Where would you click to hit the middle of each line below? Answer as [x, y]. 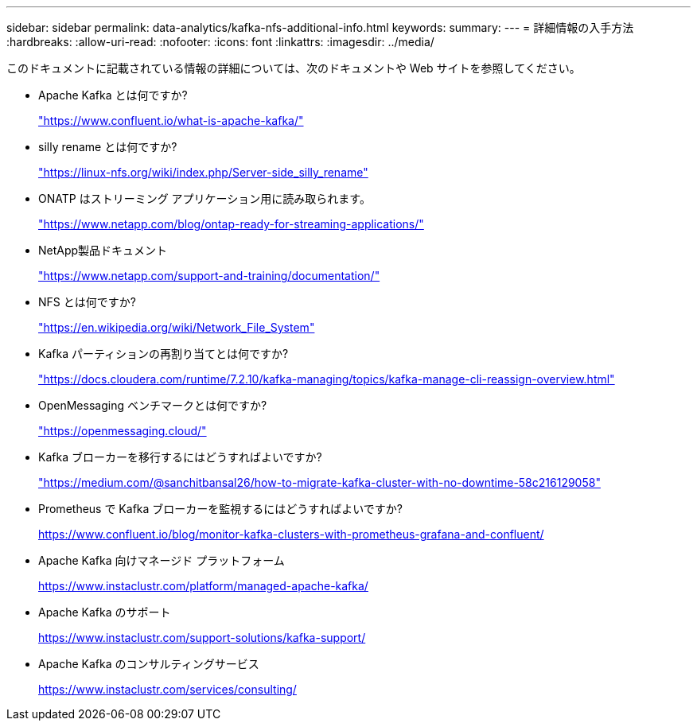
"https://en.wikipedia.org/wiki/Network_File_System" [177, 327]
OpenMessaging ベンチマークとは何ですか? [153, 405]
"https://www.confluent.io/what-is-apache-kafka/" [171, 121]
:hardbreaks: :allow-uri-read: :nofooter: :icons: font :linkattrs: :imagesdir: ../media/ [220, 42]
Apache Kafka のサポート [105, 612]
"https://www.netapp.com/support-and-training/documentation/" [209, 276]
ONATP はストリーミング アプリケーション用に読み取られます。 [204, 198]
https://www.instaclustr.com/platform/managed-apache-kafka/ [203, 586]
